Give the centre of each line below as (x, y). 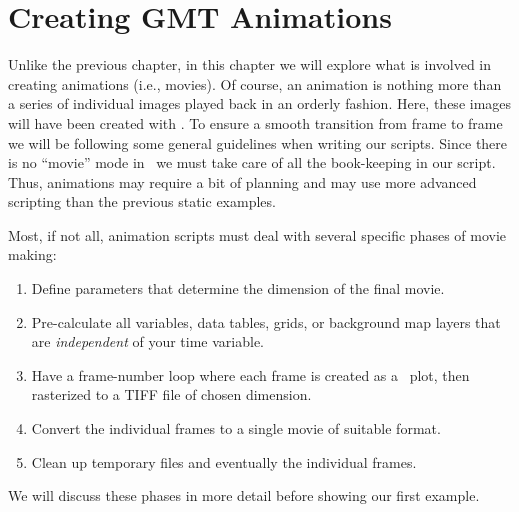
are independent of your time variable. (147, 341)
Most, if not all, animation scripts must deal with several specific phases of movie (257, 234)
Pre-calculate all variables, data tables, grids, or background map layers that (266, 321)
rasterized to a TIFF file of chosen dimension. (171, 394)
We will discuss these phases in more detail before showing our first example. (244, 495)
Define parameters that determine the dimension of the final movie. (238, 288)
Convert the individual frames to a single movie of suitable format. (236, 428)
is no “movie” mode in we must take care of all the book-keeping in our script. (252, 162)
